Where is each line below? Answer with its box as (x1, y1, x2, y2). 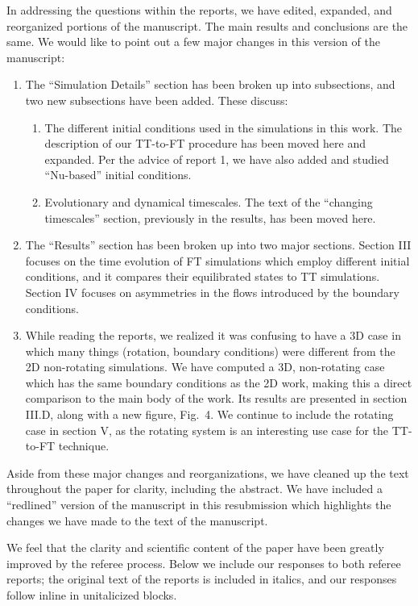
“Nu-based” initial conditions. (44, 166, 192, 183)
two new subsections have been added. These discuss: (25, 91, 288, 108)
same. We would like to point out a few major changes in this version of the (6, 33, 380, 50)
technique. (58, 437, 110, 454)
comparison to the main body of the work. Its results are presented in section (25, 390, 408, 407)
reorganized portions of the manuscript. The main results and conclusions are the (6, 17, 408, 34)
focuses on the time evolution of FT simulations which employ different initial (25, 252, 410, 269)
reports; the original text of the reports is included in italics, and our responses (6, 570, 397, 587)
